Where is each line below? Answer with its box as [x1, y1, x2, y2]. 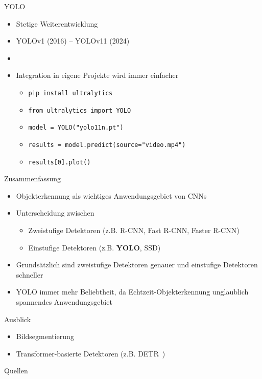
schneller [16, 269, 43, 280]
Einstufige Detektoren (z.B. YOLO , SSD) [28, 242, 161, 252]
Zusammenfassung [4, 173, 61, 184]
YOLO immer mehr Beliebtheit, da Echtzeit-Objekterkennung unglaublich [16, 286, 249, 297]
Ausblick [4, 313, 31, 324]
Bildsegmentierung [16, 331, 74, 342]
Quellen [4, 365, 28, 376]
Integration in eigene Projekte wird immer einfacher [16, 70, 179, 80]
